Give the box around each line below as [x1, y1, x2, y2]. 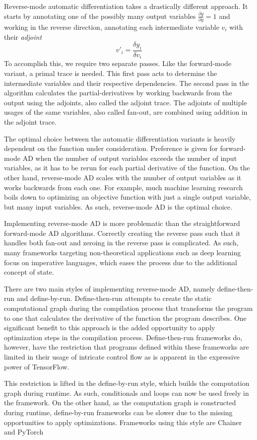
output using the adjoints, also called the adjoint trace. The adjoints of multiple [4, 97, 247, 107]
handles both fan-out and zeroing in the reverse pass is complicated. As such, [4, 237, 239, 248]
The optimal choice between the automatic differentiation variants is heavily [4, 133, 236, 144]
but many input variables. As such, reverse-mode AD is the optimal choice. [4, 201, 232, 212]
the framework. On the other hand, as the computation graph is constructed [4, 397, 236, 408]
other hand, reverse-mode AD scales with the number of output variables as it [4, 172, 242, 182]
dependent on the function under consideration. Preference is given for [4, 143, 218, 153]
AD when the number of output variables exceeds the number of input [22, 152, 237, 163]
